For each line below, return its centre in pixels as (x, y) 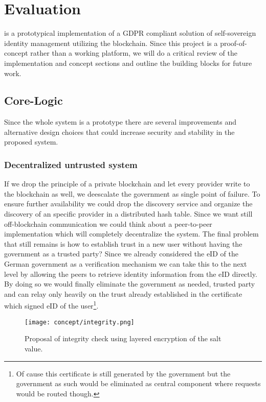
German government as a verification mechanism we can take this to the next (126, 264)
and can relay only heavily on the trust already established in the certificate (123, 293)
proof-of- (234, 43)
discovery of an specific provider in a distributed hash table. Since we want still (128, 214)
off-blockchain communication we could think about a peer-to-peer (108, 223)
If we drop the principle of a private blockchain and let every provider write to (127, 184)
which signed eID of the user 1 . (51, 305)
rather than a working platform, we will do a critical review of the (134, 53)
